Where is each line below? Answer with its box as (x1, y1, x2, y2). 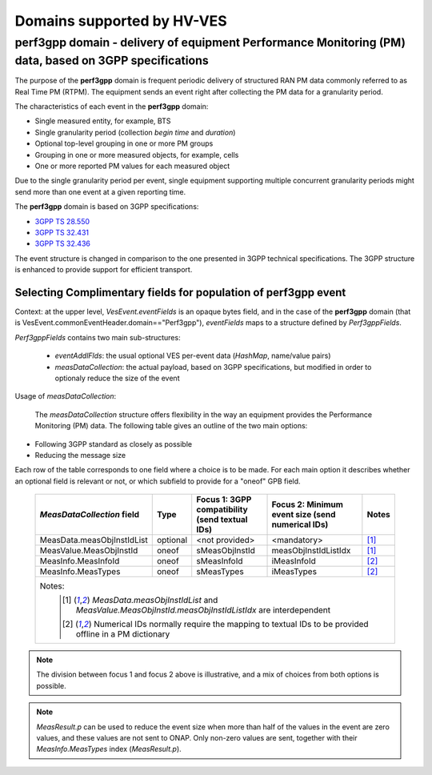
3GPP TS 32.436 (34, 239, 91, 248)
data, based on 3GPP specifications (14, 53, 209, 68)
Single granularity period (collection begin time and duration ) (34, 127, 236, 137)
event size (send (271, 509, 336, 520)
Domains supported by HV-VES (14, 12, 227, 30)
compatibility (196, 504, 248, 516)
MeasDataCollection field (39, 509, 140, 520)
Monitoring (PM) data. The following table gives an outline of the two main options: (34, 421, 308, 431)
